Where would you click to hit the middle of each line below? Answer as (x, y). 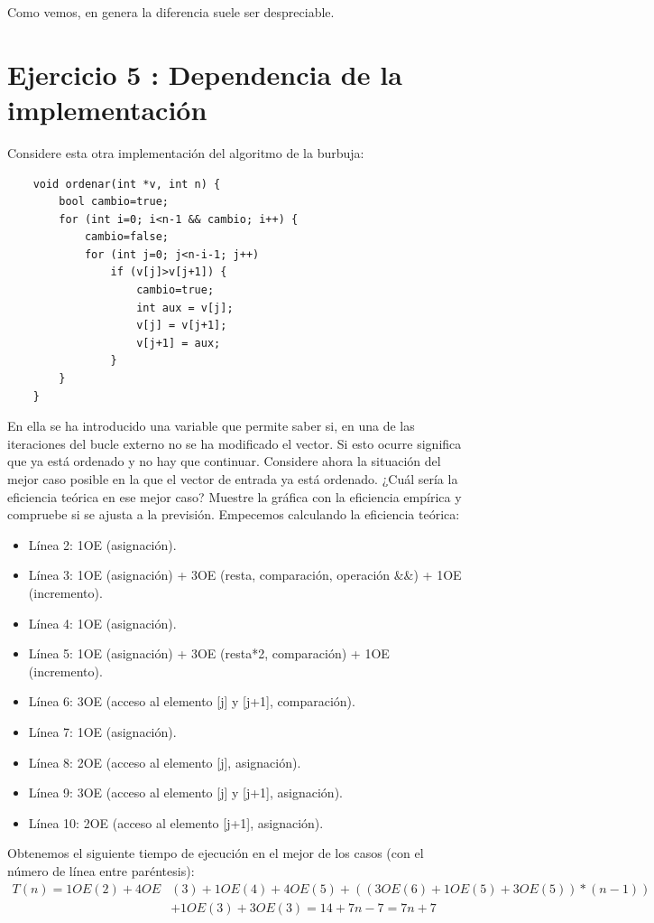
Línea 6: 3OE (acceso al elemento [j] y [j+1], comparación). (192, 701)
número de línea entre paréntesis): (101, 870)
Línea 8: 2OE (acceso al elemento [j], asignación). (165, 762)
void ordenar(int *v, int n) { (127, 184)
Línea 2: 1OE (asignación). (102, 544)
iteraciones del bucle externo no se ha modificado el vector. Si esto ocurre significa (235, 443)
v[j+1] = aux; (179, 343)
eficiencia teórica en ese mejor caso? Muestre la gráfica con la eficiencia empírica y (235, 496)
